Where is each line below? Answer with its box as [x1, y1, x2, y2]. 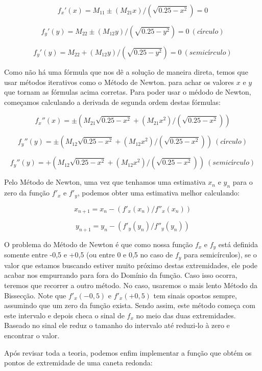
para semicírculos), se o [184, 249, 257, 260]
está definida [218, 238, 258, 249]
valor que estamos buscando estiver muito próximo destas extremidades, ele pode [4, 259, 258, 270]
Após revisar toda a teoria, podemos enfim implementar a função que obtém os [4, 347, 252, 358]
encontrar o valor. [4, 330, 60, 340]
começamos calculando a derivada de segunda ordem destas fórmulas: [4, 96, 221, 107]
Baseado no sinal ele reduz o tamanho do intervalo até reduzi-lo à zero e [4, 320, 230, 331]
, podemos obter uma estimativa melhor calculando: [77, 187, 240, 198]
